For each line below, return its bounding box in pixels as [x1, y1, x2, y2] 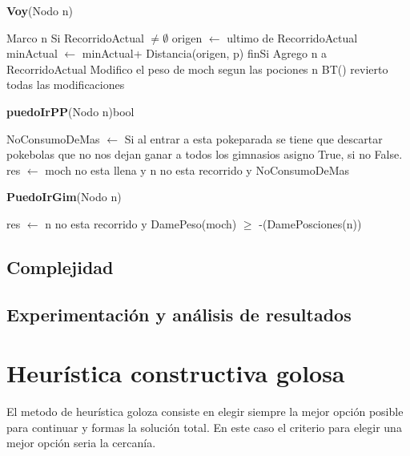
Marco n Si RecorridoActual [6, 29, 144, 46]
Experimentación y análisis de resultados [6, 301, 352, 326]
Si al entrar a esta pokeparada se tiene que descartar [124, 130, 383, 147]
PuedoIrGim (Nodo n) [6, 188, 122, 205]
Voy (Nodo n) [6, 2, 73, 18]
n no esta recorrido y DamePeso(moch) [45, 215, 237, 232]
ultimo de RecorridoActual [227, 29, 358, 46]
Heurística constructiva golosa [6, 357, 345, 389]
